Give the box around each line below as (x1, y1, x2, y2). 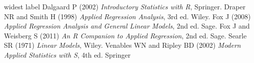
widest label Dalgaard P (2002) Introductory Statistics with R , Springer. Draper (4, 1, 246, 11)
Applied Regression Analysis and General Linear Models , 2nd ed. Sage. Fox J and (4, 21, 250, 31)
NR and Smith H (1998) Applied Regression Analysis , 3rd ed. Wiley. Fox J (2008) (4, 11, 251, 21)
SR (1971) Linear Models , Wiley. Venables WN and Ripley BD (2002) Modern (4, 40, 241, 50)
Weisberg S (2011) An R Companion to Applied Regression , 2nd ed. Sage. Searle (4, 30, 247, 40)
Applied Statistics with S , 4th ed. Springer (4, 49, 131, 60)
